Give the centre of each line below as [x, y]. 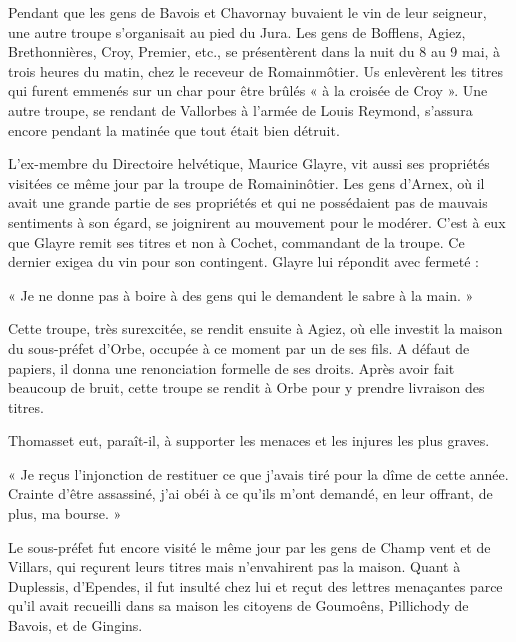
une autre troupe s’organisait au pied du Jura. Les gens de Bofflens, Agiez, [237, 31]
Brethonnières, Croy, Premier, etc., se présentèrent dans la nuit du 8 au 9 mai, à [254, 51]
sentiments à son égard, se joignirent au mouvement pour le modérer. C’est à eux [257, 221]
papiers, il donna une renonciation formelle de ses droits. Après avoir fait [231, 367]
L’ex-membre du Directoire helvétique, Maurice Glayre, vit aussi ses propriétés [249, 163]
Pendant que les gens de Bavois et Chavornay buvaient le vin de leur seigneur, [247, 12]
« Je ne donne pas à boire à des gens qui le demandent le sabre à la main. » [241, 294]
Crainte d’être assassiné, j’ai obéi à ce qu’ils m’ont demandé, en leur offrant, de [250, 493]
